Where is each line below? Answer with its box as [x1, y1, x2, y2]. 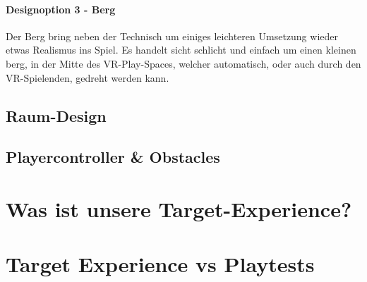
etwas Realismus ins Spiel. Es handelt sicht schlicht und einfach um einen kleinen [6, 42, 356, 57]
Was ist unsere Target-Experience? [6, 194, 352, 223]
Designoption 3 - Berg [6, 1, 116, 16]
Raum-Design [6, 104, 107, 126]
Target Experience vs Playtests [6, 250, 315, 278]
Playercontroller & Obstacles [6, 146, 220, 168]
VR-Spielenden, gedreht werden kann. [6, 70, 169, 85]
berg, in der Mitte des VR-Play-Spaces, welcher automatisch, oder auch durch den [6, 56, 361, 70]
